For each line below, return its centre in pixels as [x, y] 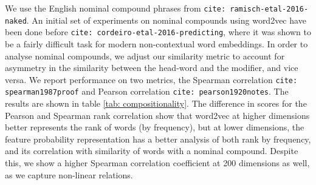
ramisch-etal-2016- [269, 9]
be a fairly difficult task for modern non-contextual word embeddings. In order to [156, 43]
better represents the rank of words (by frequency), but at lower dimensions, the [155, 127]
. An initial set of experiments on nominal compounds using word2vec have [166, 20]
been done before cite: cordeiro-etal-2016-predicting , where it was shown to [158, 32]
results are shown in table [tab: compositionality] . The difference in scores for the [156, 103]
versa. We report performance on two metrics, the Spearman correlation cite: [151, 79]
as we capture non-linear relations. [69, 174]
